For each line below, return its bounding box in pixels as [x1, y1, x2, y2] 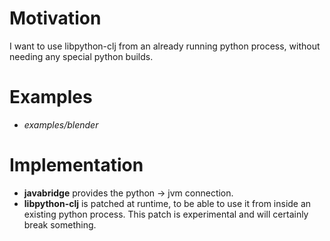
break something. [23, 218, 97, 231]
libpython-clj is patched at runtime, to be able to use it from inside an [23, 197, 312, 209]
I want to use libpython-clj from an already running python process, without [9, 40, 321, 52]
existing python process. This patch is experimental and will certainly [23, 208, 309, 220]
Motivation [9, 7, 102, 30]
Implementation [9, 154, 144, 177]
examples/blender [23, 118, 99, 131]
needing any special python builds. [9, 50, 154, 62]
